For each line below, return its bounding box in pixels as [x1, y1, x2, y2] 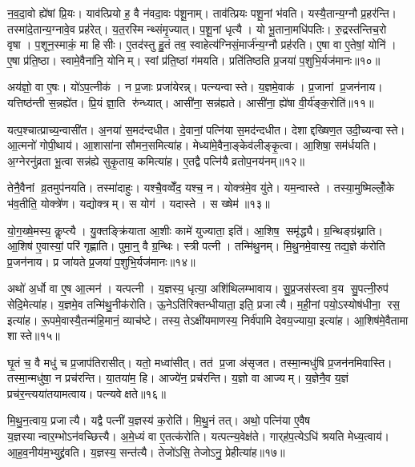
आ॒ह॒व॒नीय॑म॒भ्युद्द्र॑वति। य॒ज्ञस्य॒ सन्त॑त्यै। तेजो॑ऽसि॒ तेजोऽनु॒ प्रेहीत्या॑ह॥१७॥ [7, 443, 285, 460]
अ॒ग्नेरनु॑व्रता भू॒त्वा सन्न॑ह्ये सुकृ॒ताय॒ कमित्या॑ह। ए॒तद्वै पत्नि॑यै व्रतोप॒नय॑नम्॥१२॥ [7, 152, 304, 169]
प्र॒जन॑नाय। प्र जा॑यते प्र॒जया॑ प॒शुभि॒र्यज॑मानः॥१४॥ [7, 253, 195, 269]
